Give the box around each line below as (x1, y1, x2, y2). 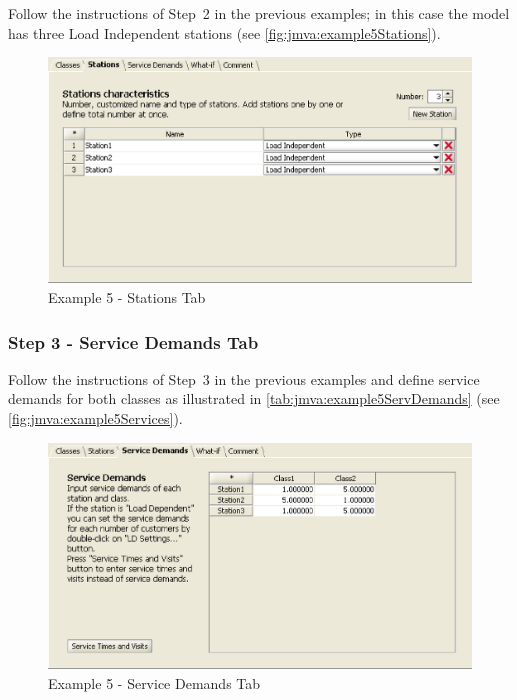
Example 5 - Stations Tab (48, 287, 206, 308)
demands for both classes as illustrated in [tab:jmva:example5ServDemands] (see (8, 388, 500, 409)
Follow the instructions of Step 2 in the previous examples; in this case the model (8, 3, 510, 23)
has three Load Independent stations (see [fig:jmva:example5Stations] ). (8, 22, 441, 43)
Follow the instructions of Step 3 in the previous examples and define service (8, 368, 480, 389)
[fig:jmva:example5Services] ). (8, 408, 183, 429)
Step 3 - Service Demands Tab (8, 329, 259, 354)
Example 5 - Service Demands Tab (48, 672, 261, 693)
